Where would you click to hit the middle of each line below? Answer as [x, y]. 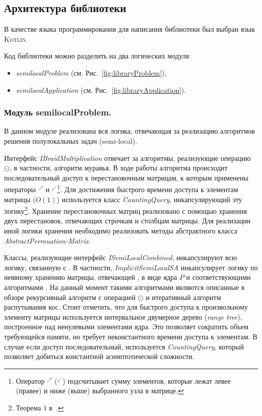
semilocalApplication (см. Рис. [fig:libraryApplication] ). [101, 90]
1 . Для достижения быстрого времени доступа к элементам [148, 189]
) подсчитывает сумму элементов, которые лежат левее [147, 380]
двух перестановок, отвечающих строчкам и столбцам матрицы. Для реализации [127, 221]
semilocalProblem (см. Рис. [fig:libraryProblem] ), [91, 72]
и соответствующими [218, 277]
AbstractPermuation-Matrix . [47, 240]
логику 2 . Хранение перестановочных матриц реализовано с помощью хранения [125, 210]
